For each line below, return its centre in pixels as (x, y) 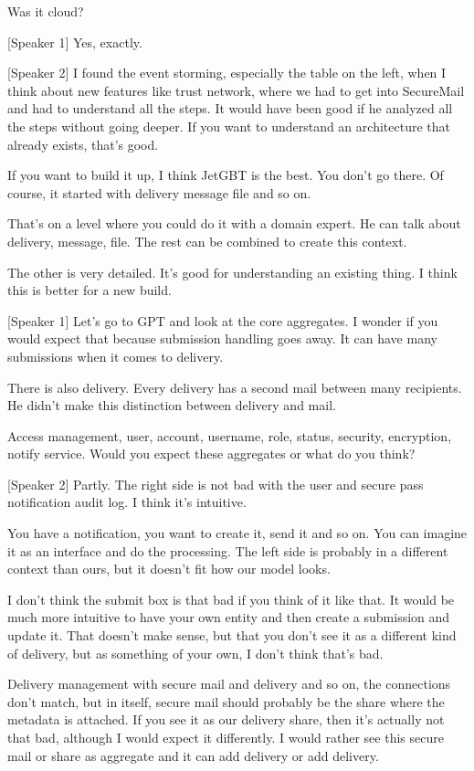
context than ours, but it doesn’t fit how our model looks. (169, 569)
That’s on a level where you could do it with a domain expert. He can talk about (234, 223)
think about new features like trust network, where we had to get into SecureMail (236, 90)
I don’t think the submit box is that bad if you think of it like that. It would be (231, 599)
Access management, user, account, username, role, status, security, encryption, (230, 435)
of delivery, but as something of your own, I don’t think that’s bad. (195, 653)
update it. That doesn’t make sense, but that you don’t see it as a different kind (232, 635)
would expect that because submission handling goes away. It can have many (222, 338)
